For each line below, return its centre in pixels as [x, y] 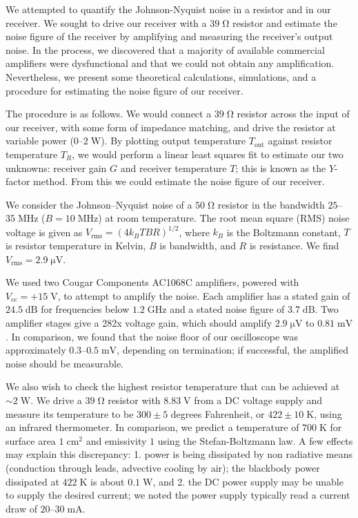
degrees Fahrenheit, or [218, 413]
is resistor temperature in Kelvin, [76, 245]
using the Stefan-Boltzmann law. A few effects [255, 440]
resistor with [134, 400]
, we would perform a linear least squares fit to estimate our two [208, 154]
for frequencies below [85, 309]
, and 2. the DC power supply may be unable [248, 481]
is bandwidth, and [198, 245]
